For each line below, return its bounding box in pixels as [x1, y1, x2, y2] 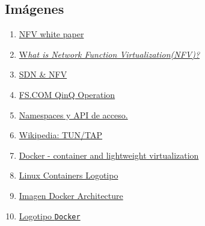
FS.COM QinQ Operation [19, 88, 115, 100]
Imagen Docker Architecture [19, 189, 123, 201]
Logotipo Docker [19, 209, 81, 222]
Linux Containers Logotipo [19, 169, 118, 182]
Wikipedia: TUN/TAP [19, 129, 103, 141]
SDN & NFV [19, 68, 67, 81]
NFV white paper [19, 28, 84, 40]
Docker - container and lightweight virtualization [19, 148, 199, 161]
